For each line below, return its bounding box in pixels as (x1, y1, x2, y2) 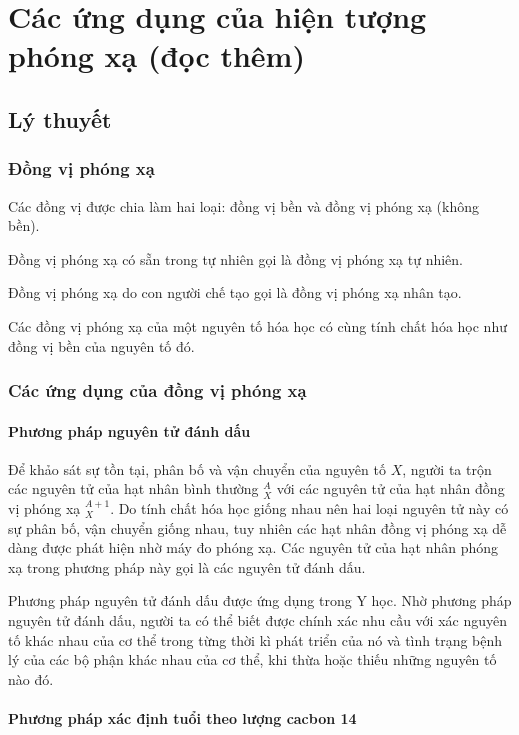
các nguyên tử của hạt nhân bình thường (8, 478, 259, 499)
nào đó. (8, 668, 54, 689)
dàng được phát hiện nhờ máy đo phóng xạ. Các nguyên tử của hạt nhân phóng (8, 537, 499, 558)
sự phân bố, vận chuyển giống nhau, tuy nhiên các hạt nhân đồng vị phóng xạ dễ (8, 517, 507, 538)
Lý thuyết (8, 103, 112, 134)
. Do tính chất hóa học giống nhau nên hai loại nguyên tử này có (110, 497, 509, 518)
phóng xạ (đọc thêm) (8, 35, 305, 76)
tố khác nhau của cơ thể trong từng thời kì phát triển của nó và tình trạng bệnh (8, 629, 503, 650)
